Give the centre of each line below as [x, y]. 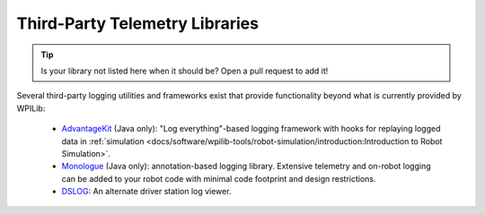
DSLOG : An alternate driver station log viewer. [146, 192]
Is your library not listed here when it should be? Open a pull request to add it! [185, 71]
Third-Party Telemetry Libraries [138, 23]
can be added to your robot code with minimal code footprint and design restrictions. [219, 178]
